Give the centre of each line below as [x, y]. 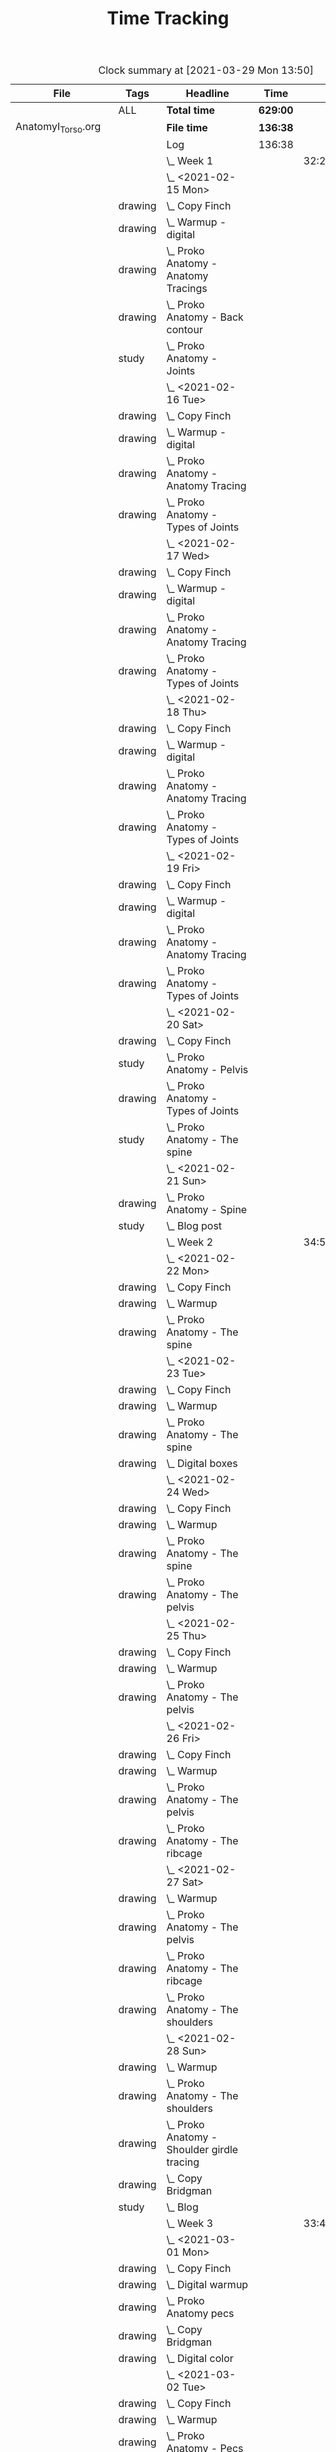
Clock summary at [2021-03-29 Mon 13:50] [206, 70]
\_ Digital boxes [202, 1464]
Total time [191, 110]
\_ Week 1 [189, 161]
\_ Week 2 [189, 1242]
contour [184, 330]
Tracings [187, 289]
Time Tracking [168, 18]
